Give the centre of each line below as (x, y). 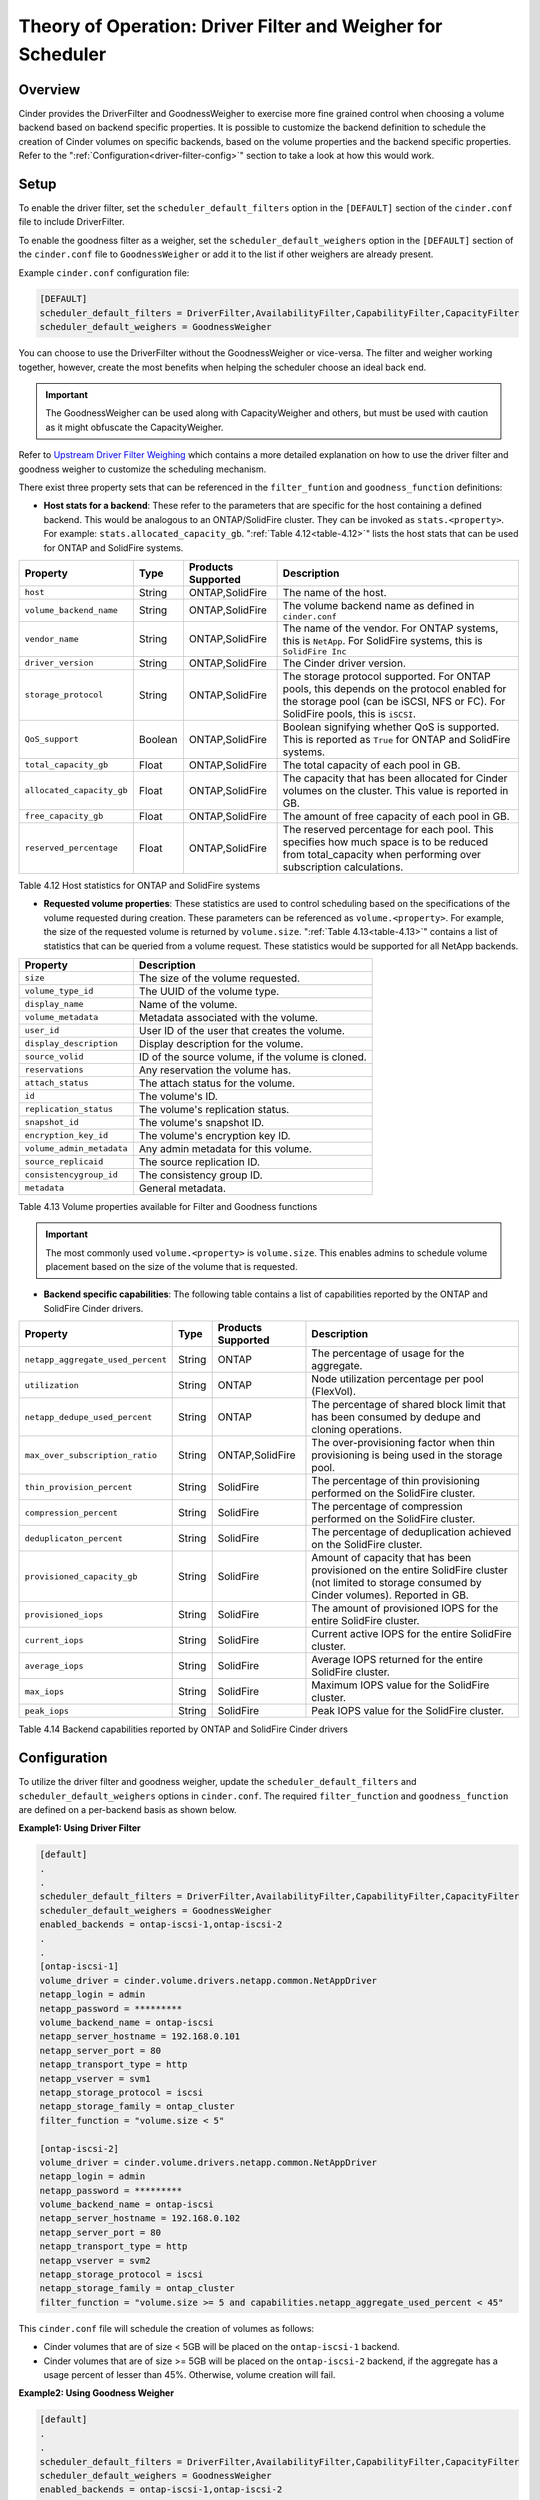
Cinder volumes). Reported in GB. (390, 1595)
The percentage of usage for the (388, 1353)
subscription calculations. (343, 867)
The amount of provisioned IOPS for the (405, 1608)
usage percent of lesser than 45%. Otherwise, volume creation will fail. (189, 2374)
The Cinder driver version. (344, 663)
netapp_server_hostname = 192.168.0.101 (139, 2036)
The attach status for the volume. (216, 1083)
